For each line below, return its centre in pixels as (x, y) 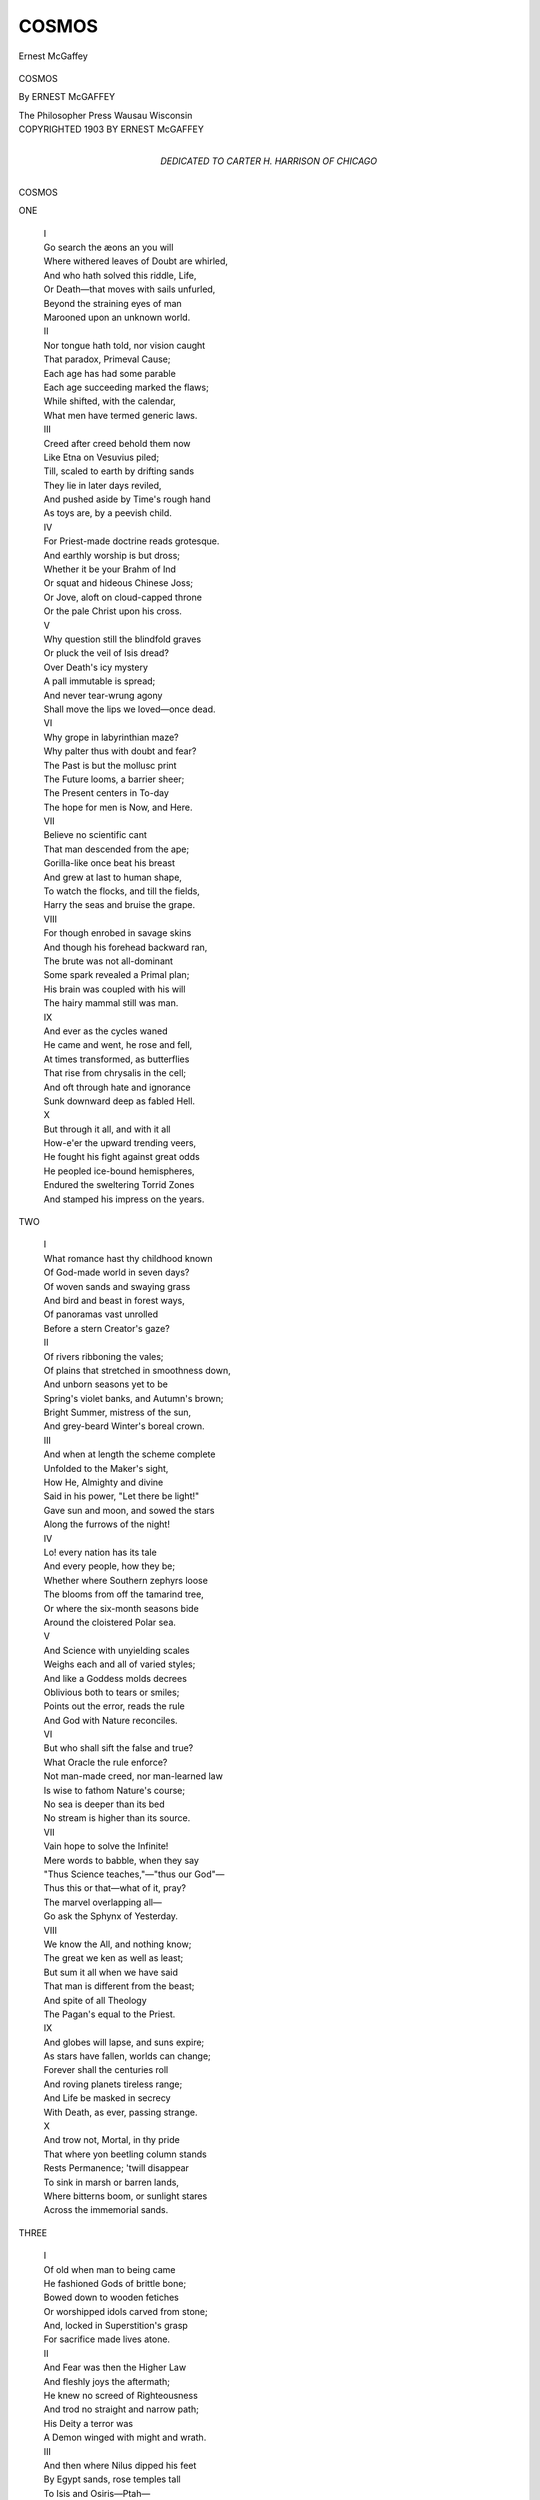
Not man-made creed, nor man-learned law (133, 1776)
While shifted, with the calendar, (110, 401)
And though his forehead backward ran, (125, 947)
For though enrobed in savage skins (117, 933)
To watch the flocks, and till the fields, (121, 891)
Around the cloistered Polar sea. (110, 1622)
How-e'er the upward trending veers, (120, 1143)
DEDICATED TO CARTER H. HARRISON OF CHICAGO (269, 161)
